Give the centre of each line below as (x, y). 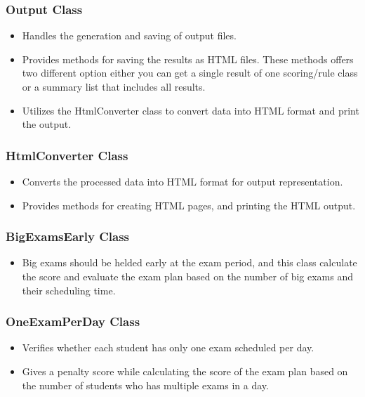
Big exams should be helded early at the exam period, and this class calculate (190, 262)
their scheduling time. (69, 290)
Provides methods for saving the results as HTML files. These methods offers (188, 59)
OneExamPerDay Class (73, 321)
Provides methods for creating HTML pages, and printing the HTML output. (189, 205)
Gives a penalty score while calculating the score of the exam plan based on (185, 371)
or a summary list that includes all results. (114, 86)
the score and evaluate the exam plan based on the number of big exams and (188, 276)
